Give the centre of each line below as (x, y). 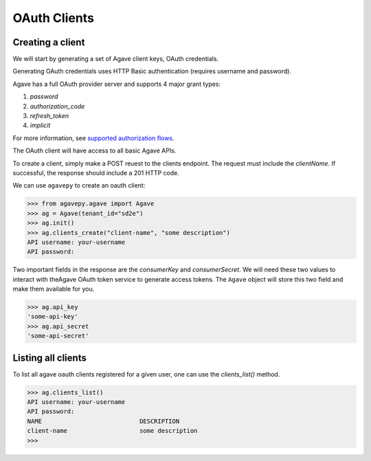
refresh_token (49, 116)
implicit (40, 125)
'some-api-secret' (58, 336)
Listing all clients (50, 358)
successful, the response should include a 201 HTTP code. (96, 172)
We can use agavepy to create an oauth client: (79, 185)
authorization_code (57, 106)
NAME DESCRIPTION (103, 421)
